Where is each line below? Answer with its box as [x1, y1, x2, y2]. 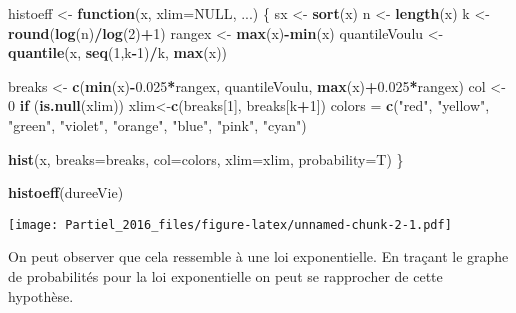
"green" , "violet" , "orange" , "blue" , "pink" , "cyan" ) [8, 114, 307, 135]
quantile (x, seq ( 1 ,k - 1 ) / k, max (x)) [8, 42, 228, 63]
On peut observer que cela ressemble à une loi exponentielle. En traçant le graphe [8, 246, 509, 267]
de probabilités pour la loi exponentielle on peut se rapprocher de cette [8, 266, 443, 286]
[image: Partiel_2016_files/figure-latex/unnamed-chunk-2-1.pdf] [8, 217, 452, 232]
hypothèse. [8, 285, 74, 306]
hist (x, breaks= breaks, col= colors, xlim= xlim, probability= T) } [8, 148, 404, 169]
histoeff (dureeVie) [8, 182, 124, 203]
